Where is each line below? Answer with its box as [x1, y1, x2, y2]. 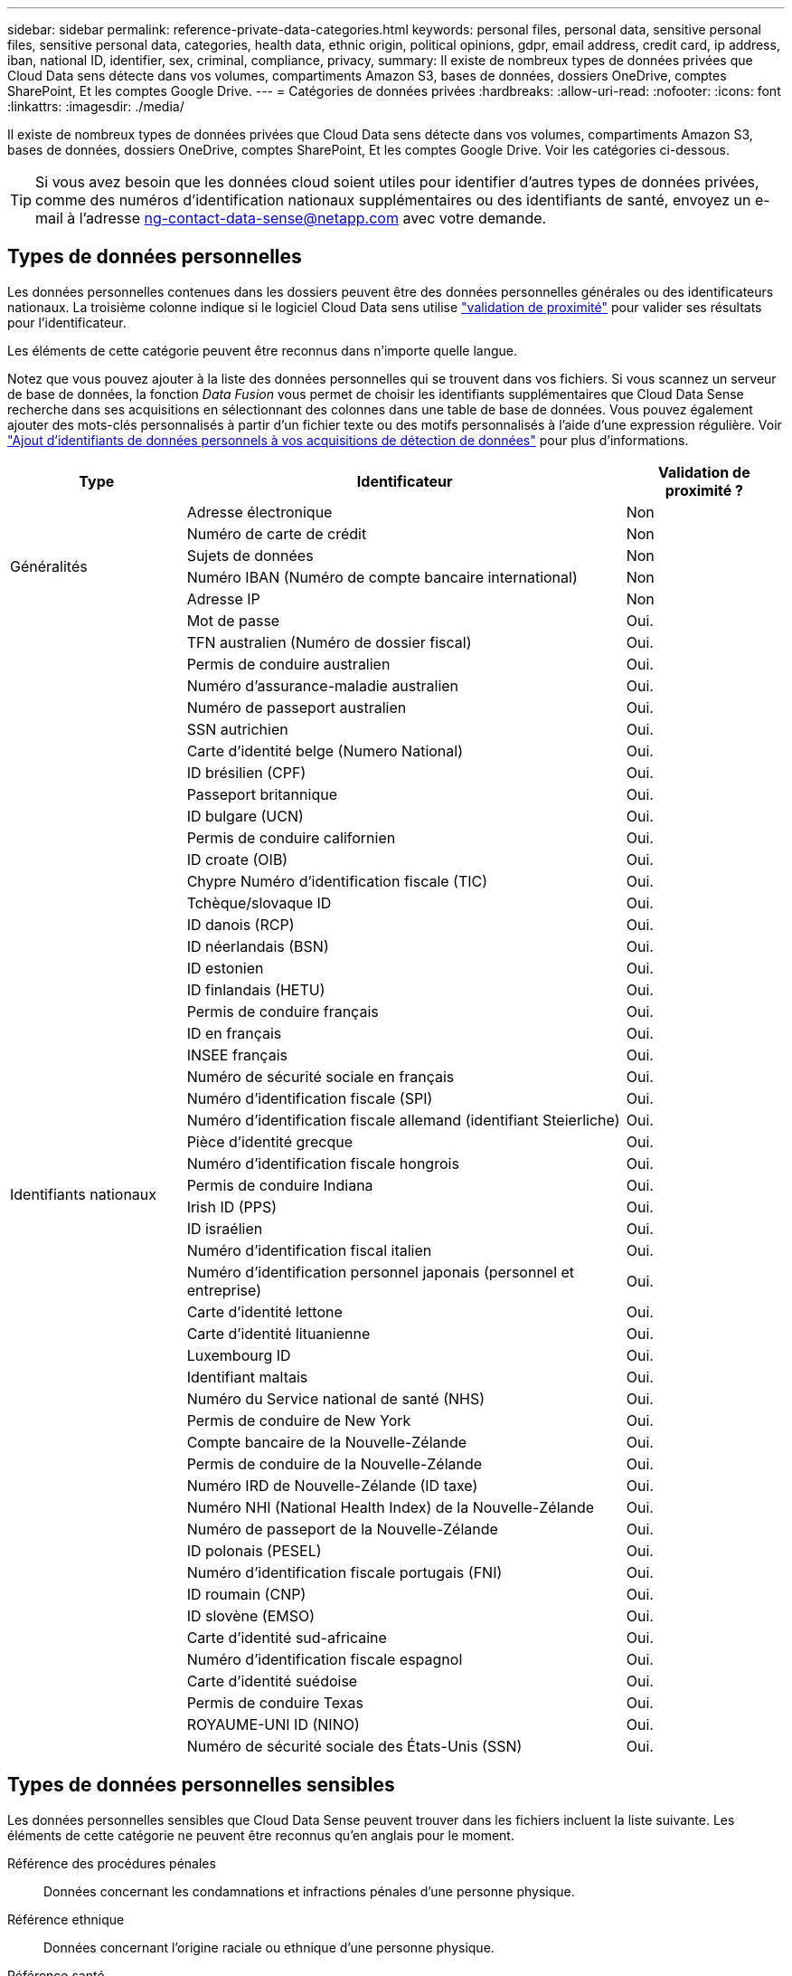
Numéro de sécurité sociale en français [186, 1067, 455, 1086]
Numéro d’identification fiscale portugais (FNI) [186, 1563, 503, 1582]
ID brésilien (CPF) [186, 763, 306, 782]
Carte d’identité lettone [186, 1302, 343, 1321]
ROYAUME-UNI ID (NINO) [186, 1715, 360, 1734]
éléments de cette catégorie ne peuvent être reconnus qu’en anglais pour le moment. [7, 1827, 514, 1843]
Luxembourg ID [186, 1345, 291, 1364]
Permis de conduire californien [186, 828, 396, 847]
